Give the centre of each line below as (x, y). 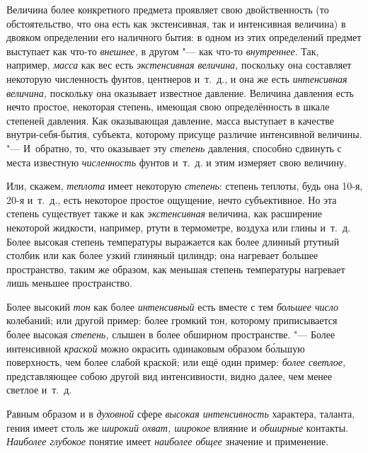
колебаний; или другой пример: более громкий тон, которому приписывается (172, 320)
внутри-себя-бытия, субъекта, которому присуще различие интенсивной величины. (184, 134)
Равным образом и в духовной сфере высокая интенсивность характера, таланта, (181, 414)
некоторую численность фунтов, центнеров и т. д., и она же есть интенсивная (177, 78)
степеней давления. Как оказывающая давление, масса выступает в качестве (171, 120)
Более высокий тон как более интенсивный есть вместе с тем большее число (173, 306)
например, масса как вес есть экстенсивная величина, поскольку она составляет (179, 65)
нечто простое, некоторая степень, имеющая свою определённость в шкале (168, 107)
